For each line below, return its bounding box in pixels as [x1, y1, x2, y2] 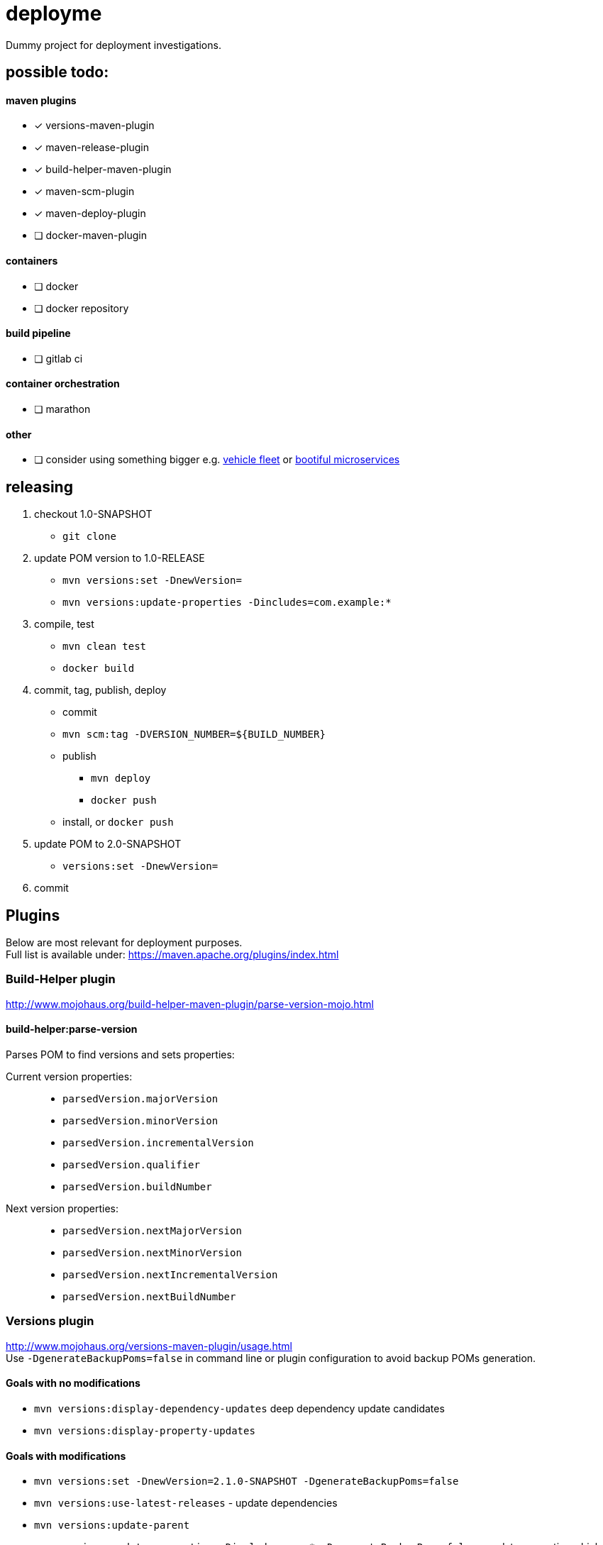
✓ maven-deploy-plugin [34, 207, 146, 220]
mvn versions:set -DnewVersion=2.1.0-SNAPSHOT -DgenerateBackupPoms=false [34, 1475, 459, 1488]
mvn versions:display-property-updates [34, 1424, 255, 1436]
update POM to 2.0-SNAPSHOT [34, 838, 182, 851]
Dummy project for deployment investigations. [6, 38, 221, 51]
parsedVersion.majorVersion [62, 1092, 218, 1104]
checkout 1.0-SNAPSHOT [34, 508, 153, 521]
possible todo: [6, 63, 109, 82]
